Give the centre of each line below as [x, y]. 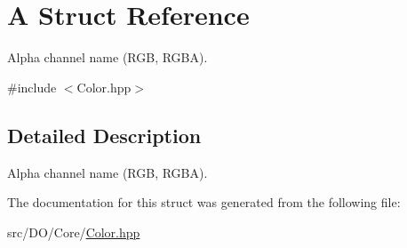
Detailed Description [104, 135]
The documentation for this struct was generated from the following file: [204, 202]
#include [32, 87]
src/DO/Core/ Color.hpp [74, 232]
